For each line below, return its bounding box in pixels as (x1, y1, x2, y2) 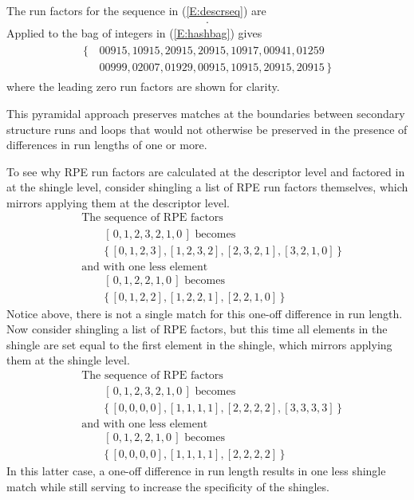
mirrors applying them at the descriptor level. (6, 194, 230, 211)
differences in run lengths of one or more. (6, 136, 207, 153)
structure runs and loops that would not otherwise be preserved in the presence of (6, 120, 408, 137)
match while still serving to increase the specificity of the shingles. (6, 478, 329, 494)
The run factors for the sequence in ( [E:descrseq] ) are (6, 2, 266, 18)
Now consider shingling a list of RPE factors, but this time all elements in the (6, 321, 388, 337)
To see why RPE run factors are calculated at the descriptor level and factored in (6, 163, 405, 179)
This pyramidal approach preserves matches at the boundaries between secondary (6, 104, 405, 121)
